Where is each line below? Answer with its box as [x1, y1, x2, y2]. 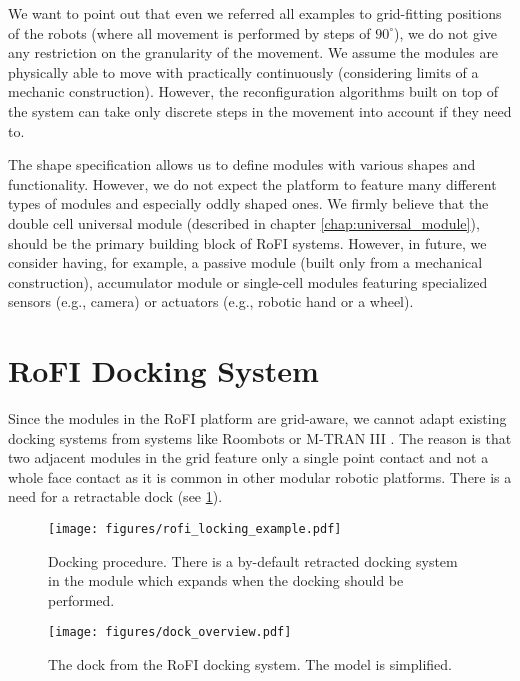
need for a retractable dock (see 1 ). [8, 486, 223, 507]
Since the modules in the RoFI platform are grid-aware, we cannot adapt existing [8, 408, 507, 429]
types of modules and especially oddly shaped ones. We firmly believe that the [8, 193, 489, 214]
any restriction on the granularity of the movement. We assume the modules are [8, 42, 499, 63]
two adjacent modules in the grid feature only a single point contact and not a [8, 447, 489, 468]
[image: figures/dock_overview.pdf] [48, 625, 292, 640]
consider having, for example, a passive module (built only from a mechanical [8, 252, 483, 273]
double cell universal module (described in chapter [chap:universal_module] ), [8, 212, 480, 233]
